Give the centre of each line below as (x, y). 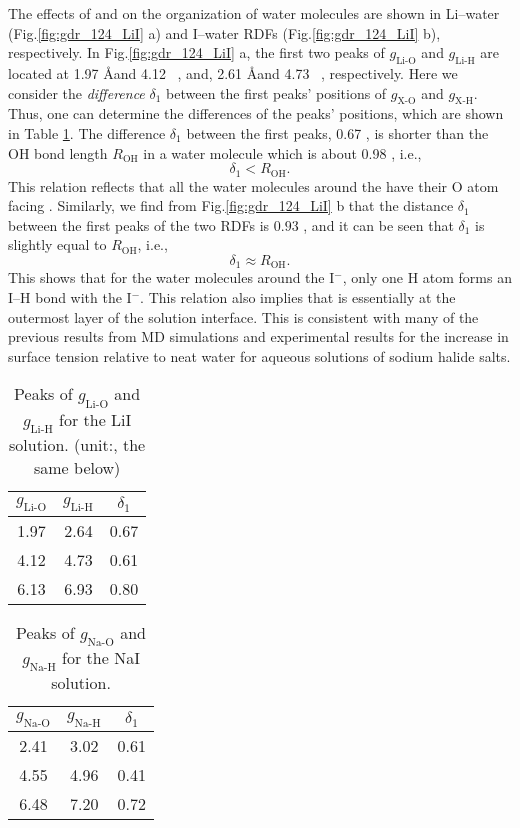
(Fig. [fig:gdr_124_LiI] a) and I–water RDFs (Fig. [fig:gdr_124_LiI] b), (224, 32)
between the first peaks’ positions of (276, 92)
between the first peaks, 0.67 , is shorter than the (337, 132)
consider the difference (76, 92)
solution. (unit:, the (77, 444)
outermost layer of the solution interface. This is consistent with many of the (243, 316)
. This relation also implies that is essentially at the (298, 297)
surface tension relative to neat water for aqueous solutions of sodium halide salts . (259, 355)
